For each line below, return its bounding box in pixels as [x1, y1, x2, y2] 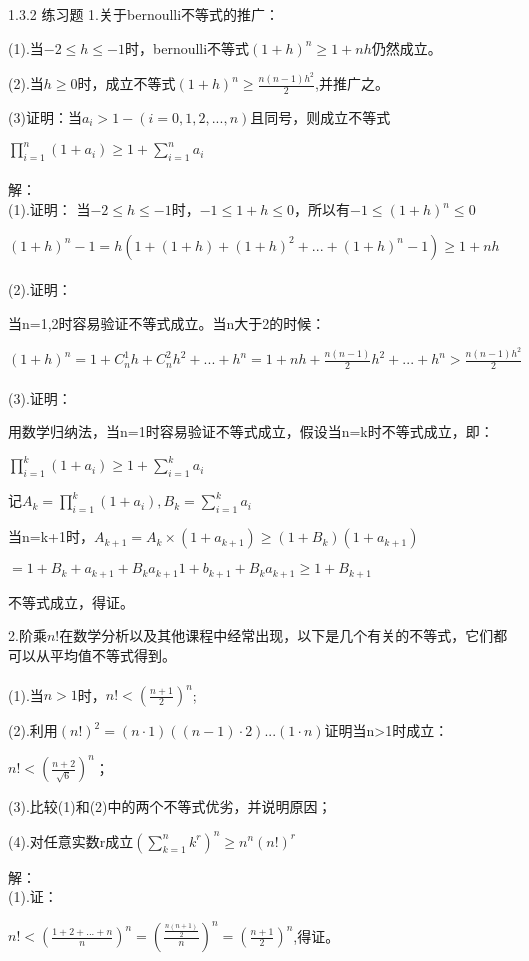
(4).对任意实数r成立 [8, 830, 134, 851]
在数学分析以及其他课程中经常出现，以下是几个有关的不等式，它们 [59, 625, 494, 646]
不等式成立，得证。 [8, 591, 134, 612]
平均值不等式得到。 [49, 644, 176, 665]
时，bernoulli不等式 [125, 37, 250, 58]
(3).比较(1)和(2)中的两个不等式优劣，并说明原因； [8, 796, 332, 817]
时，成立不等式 [77, 73, 176, 94]
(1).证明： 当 [8, 199, 91, 220]
